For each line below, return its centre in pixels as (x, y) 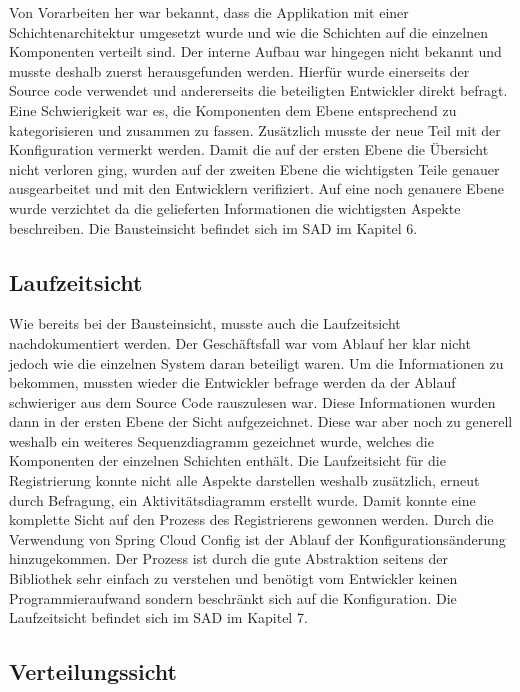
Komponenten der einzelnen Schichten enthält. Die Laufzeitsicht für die (227, 460)
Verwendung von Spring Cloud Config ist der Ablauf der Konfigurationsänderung (257, 538)
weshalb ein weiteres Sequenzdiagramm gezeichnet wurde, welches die (221, 440)
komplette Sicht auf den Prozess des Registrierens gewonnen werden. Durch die (251, 519)
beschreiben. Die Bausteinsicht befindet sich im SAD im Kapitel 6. (213, 227)
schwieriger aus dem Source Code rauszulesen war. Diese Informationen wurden (252, 401)
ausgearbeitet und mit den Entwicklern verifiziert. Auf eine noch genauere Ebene (256, 188)
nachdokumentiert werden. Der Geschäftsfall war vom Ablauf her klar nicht (240, 342)
